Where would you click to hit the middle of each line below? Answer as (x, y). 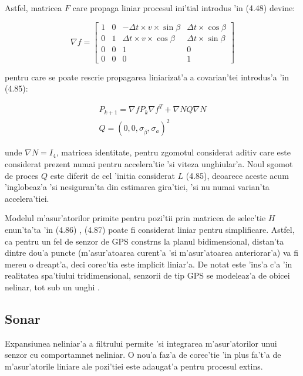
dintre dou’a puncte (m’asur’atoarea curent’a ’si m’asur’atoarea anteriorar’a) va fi (151, 253)
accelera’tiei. (27, 198)
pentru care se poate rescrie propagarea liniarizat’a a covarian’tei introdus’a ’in (147, 77)
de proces (22, 175)
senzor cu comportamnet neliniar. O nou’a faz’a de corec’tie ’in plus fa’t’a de (143, 355)
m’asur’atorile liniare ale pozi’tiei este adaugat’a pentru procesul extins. (134, 366)
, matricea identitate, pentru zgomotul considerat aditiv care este (173, 152)
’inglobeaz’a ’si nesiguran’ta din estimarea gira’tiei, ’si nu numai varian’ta (137, 187)
